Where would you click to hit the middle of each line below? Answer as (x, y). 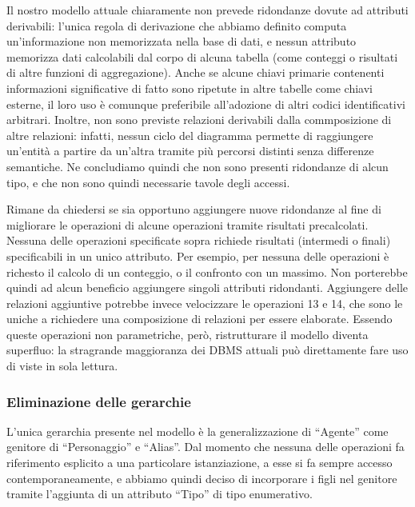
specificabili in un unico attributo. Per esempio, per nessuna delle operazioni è (198, 255)
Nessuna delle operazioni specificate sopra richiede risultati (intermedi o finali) (199, 240)
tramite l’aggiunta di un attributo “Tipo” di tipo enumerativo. (160, 494)
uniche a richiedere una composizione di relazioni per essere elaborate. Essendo (200, 319)
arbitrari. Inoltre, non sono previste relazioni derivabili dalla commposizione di (199, 120)
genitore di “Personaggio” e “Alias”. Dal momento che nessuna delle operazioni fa (206, 447)
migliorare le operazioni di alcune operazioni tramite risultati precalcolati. (188, 224)
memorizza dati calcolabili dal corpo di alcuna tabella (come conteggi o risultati (202, 56)
